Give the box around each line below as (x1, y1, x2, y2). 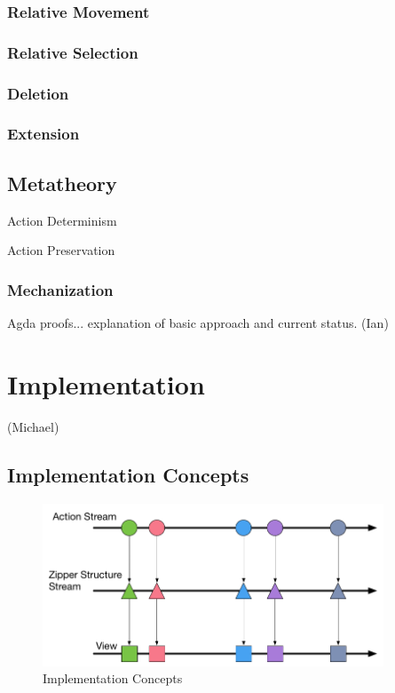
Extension (7, 123, 80, 145)
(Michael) (7, 417, 59, 435)
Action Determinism (7, 211, 117, 229)
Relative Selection (7, 41, 138, 63)
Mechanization (7, 278, 114, 300)
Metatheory (7, 169, 117, 196)
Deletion (7, 82, 69, 104)
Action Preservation (7, 241, 115, 259)
